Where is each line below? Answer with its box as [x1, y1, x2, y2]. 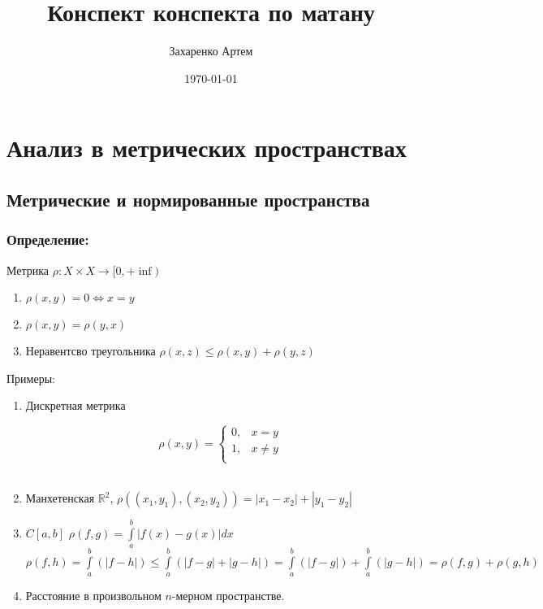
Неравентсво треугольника [25, 342, 156, 359]
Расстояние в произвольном [25, 587, 162, 604]
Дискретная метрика [25, 397, 126, 414]
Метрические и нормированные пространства [6, 186, 370, 211]
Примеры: [6, 369, 55, 386]
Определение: [6, 229, 89, 250]
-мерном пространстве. [171, 587, 285, 604]
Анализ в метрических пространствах [6, 131, 407, 164]
